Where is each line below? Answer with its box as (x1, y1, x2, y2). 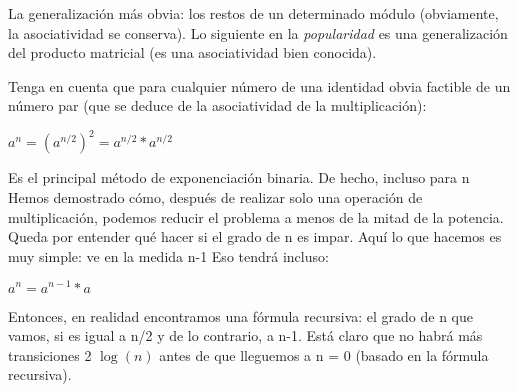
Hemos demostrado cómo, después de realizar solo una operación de (8, 187, 423, 208)
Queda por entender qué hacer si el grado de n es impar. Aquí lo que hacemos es (8, 226, 502, 247)
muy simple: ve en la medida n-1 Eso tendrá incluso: (8, 245, 329, 266)
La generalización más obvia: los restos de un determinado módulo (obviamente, (8, 3, 499, 23)
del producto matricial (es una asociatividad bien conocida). (8, 42, 377, 63)
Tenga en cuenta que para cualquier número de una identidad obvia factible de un (8, 75, 511, 96)
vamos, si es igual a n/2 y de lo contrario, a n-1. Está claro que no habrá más (8, 325, 483, 346)
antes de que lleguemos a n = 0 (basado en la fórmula (159, 344, 489, 365)
